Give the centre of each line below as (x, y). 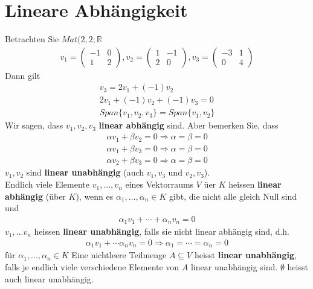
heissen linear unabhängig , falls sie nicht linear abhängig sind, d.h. (162, 231)
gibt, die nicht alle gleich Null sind (233, 196)
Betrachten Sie (32, 39)
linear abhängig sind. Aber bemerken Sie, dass (189, 125)
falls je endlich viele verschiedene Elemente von (92, 267)
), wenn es (95, 196)
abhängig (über (35, 196)
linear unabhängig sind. (234, 267)
